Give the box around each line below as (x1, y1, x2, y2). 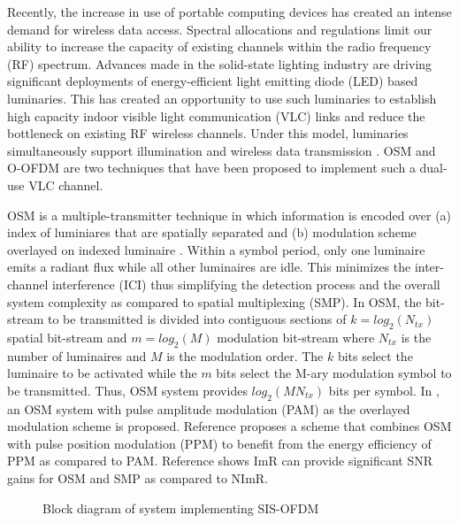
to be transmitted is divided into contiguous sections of (47, 310, 347, 328)
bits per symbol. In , (328, 381, 440, 399)
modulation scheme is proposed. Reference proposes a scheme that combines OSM (7, 417, 452, 435)
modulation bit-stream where (217, 327, 375, 346)
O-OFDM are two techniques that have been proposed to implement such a (7, 158, 416, 177)
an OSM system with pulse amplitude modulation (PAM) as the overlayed (7, 399, 410, 418)
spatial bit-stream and (7, 327, 127, 346)
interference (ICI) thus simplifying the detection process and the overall (51, 274, 440, 293)
